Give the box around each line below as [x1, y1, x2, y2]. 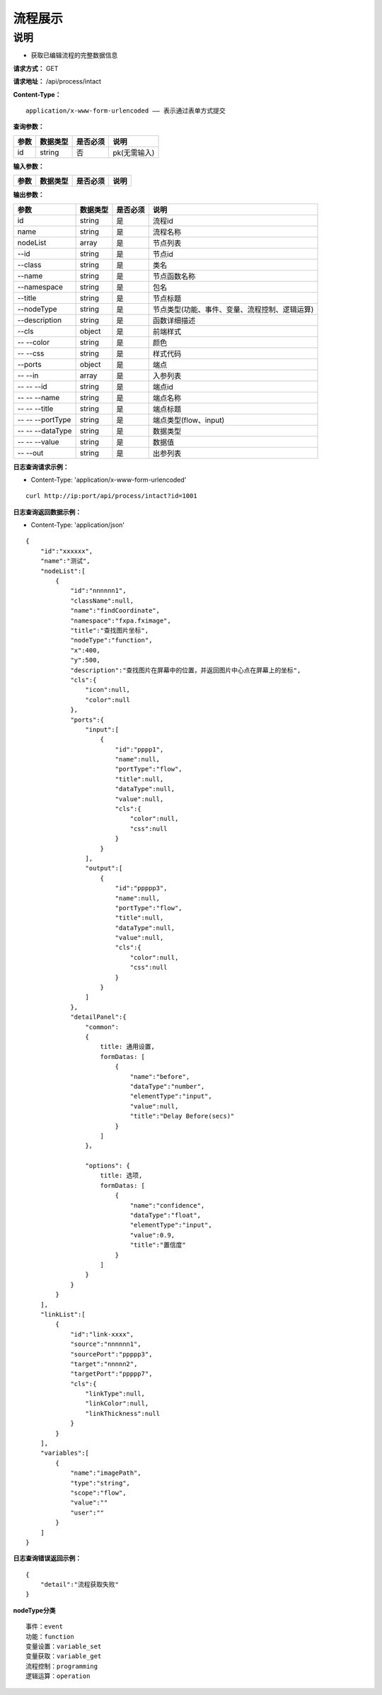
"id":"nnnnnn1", [70, 586, 127, 595]
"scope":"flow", [70, 1488, 127, 1497]
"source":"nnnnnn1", [70, 1340, 141, 1349]
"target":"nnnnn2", [70, 1360, 138, 1368]
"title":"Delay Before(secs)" [129, 1112, 235, 1121]
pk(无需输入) [112, 147, 155, 157]
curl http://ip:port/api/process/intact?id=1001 [25, 492, 197, 500]
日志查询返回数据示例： [13, 507, 81, 516]
